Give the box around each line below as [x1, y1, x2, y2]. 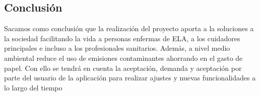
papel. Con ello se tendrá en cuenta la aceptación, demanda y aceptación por [4, 62, 242, 73]
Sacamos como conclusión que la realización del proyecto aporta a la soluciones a [4, 23, 254, 34]
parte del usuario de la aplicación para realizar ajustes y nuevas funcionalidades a [4, 72, 256, 83]
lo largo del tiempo [4, 82, 62, 92]
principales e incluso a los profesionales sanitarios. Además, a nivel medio [4, 43, 230, 53]
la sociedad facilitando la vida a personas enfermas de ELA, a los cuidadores [4, 33, 240, 43]
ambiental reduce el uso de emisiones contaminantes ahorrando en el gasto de [4, 52, 243, 63]
